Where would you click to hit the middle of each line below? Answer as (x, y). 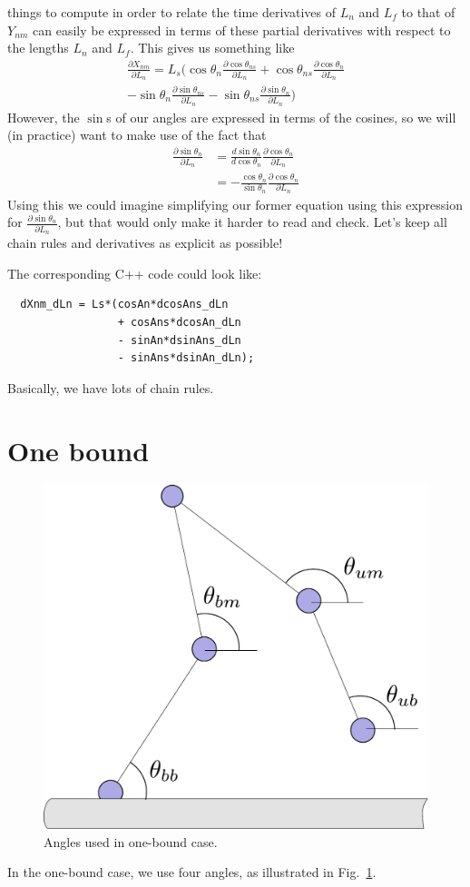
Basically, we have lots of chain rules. (111, 387)
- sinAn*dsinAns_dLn (179, 340)
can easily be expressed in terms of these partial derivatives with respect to (242, 30)
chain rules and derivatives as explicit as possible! (145, 243)
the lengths (38, 48)
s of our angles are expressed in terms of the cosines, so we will (281, 117)
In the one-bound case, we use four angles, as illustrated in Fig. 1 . (192, 872)
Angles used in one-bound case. (131, 841)
